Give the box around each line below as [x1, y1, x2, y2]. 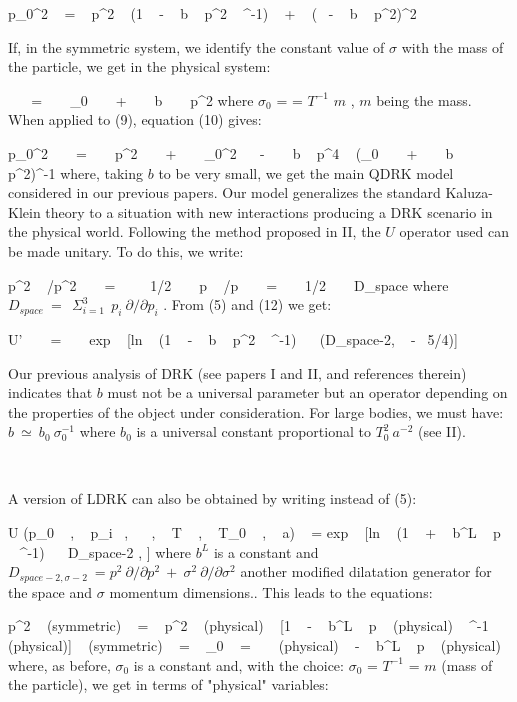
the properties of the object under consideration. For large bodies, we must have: [8, 401, 504, 422]
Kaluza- [445, 182, 493, 203]
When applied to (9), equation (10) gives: [8, 109, 262, 130]
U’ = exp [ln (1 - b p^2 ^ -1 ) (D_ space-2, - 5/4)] [8, 328, 458, 349]
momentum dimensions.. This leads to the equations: [109, 581, 433, 602]
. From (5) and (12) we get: [163, 294, 332, 315]
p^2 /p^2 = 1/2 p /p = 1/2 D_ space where [8, 274, 449, 295]
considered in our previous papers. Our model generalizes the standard [8, 182, 441, 203]
